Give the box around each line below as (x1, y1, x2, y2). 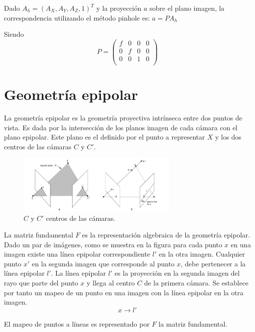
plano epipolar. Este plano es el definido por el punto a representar (4, 132, 205, 142)
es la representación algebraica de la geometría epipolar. (82, 230, 250, 240)
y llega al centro (86, 278, 135, 287)
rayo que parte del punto (4, 278, 78, 287)
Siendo (4, 29, 24, 39)
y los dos (215, 132, 242, 142)
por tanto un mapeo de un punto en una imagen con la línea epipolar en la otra (4, 287, 244, 297)
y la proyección (96, 3, 142, 13)
